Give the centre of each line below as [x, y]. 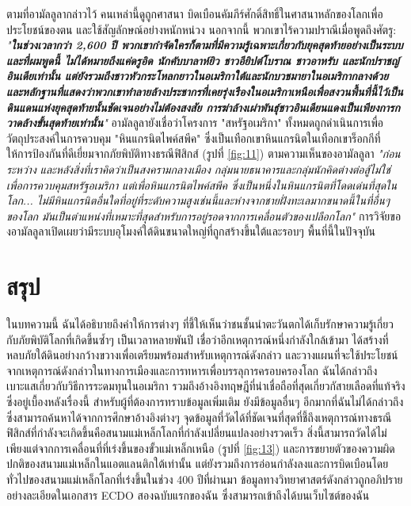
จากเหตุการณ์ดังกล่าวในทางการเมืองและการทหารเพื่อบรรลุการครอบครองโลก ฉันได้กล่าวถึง [192, 370]
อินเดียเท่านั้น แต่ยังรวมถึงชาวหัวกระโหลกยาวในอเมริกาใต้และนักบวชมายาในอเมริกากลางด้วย [198, 76]
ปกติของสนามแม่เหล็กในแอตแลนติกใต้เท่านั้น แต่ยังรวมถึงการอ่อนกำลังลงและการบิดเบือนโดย [198, 464]
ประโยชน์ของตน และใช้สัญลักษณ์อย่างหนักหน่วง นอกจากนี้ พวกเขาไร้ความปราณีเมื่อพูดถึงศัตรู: [202, 29]
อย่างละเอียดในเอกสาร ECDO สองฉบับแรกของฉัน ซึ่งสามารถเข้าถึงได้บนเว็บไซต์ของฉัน [188, 494]
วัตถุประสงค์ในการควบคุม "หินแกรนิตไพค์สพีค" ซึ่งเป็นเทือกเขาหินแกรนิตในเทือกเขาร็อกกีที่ [194, 138]
